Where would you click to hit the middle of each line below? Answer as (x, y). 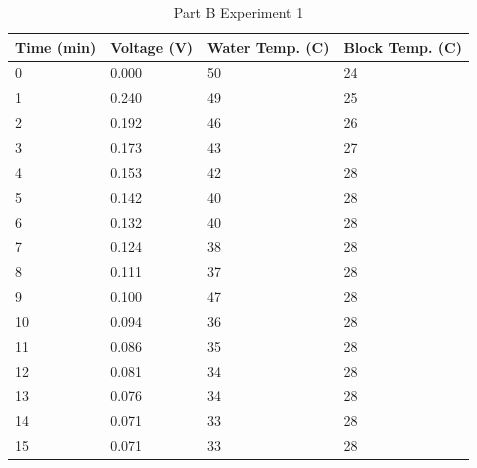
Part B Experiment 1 (238, 12)
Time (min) (56, 46)
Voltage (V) (152, 46)
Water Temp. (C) (268, 46)
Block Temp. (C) (402, 46)
